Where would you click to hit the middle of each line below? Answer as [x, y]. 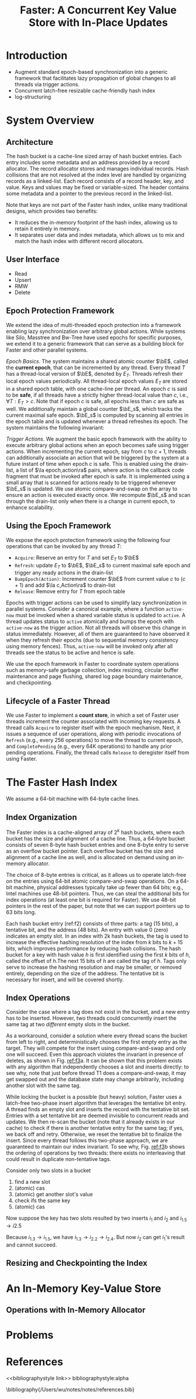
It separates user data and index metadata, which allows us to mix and [99, 234]
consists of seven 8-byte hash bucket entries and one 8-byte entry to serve [97, 845]
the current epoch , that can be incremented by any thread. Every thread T [96, 367]
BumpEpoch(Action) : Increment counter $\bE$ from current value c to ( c [100, 579]
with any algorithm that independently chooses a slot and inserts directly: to [97, 1067]
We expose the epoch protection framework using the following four [88, 540]
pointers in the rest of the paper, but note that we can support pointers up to [98, 906]
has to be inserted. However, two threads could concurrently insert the [91, 1018]
